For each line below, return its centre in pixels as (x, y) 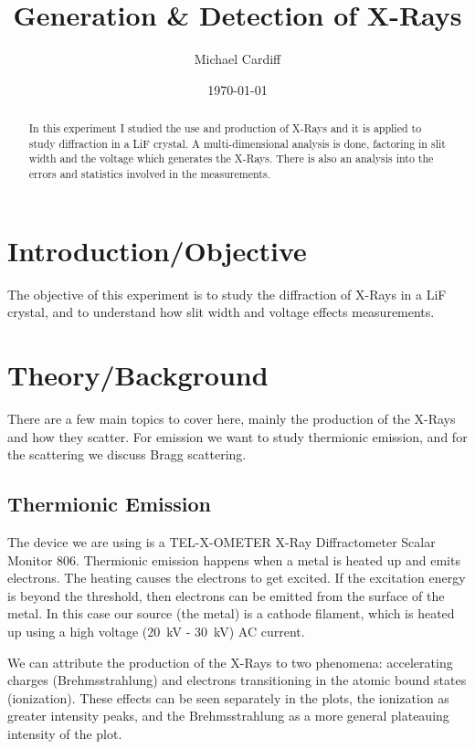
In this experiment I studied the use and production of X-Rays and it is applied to (225, 128)
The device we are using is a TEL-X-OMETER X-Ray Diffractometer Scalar (222, 541)
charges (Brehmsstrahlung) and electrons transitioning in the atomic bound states (237, 680)
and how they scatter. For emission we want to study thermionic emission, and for (237, 436)
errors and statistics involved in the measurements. (149, 174)
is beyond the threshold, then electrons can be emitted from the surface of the (226, 595)
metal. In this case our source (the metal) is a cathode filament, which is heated (231, 613)
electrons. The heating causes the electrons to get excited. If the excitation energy (237, 578)
